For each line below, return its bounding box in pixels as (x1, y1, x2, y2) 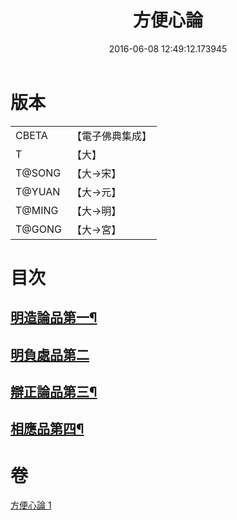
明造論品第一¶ (10, 309, 98, 326)
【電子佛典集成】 (71, 129, 152, 143)
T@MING (15, 203, 59, 217)
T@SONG (15, 166, 62, 180)
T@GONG (15, 222, 62, 236)
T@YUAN (15, 184, 61, 198)
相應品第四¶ (10, 421, 85, 438)
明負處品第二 (10, 346, 90, 363)
